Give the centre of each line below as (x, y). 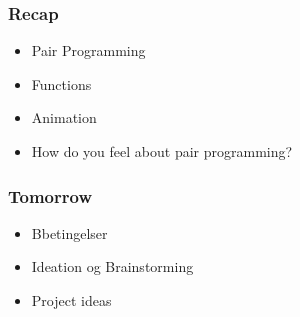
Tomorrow (50, 195)
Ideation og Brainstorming (112, 266)
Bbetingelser (69, 232)
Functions (61, 83)
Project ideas (71, 300)
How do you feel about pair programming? (162, 151)
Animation (64, 117)
